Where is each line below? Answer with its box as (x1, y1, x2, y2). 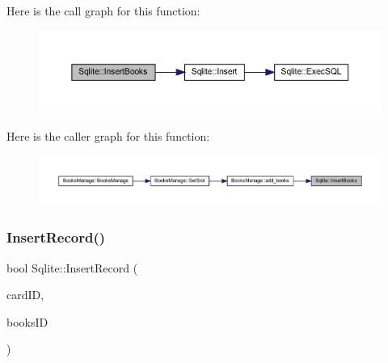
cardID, (6, 286, 44, 303)
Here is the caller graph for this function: (6, 128, 210, 145)
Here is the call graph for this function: (6, 2, 200, 19)
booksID (6, 313, 48, 330)
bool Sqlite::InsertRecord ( (6, 259, 138, 276)
